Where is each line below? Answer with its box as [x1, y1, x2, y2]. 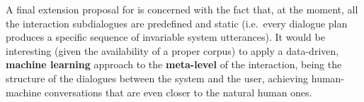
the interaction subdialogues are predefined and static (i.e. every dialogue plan [6, 15, 348, 30]
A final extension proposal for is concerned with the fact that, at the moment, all [6, 2, 358, 16]
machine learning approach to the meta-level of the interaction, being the [6, 57, 342, 72]
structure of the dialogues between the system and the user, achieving [6, 70, 309, 85]
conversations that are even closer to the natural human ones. [44, 84, 312, 99]
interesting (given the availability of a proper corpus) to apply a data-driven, [6, 43, 339, 58]
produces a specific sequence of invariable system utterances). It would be [6, 30, 325, 44]
